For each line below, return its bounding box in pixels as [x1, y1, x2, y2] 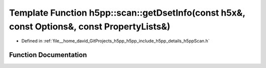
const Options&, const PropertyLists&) [9, 21, 170, 32]
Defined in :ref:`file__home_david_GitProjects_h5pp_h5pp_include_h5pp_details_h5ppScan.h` [21, 38, 210, 44]
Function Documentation [9, 51, 87, 59]
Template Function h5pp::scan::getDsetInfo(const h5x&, [9, 7, 246, 18]
